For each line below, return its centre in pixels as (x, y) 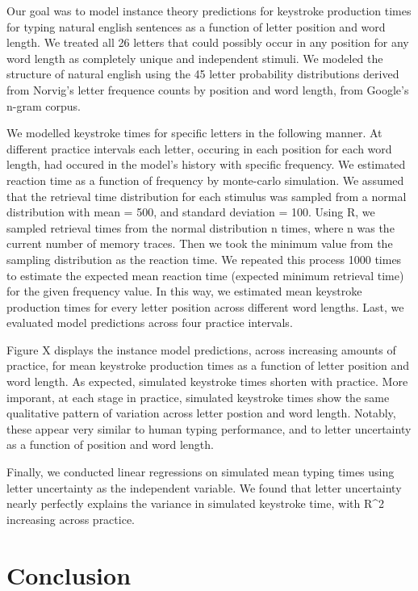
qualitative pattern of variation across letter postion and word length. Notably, (201, 413)
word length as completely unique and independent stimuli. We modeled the (195, 58)
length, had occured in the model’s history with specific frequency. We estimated (206, 164)
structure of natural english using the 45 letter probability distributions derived (203, 74)
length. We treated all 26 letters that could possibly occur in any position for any (208, 42)
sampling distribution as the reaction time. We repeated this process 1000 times (204, 259)
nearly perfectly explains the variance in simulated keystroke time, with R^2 (196, 503)
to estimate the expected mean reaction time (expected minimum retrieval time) (205, 275)
